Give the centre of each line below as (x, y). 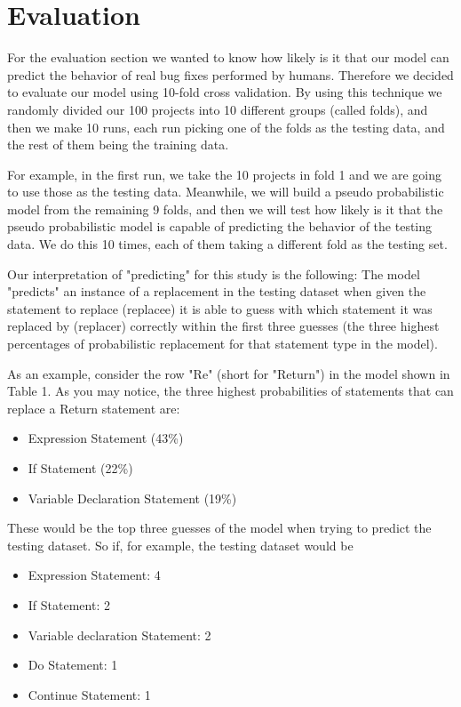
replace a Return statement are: (94, 408)
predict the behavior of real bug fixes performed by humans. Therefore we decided (230, 74)
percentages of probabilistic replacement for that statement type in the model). (223, 344)
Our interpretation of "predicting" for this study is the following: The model (214, 273)
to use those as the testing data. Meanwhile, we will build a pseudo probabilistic (226, 192)
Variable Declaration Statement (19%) (132, 498)
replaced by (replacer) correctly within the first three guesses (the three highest (223, 326)
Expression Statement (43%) (106, 438)
